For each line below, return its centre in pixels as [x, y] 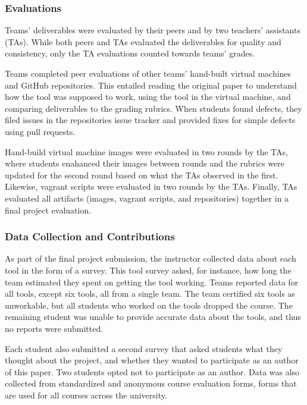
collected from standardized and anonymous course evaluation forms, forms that [151, 383]
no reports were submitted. [54, 328]
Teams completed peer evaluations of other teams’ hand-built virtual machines [148, 73]
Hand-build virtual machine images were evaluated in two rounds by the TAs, [146, 151]
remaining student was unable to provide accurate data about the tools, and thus [153, 317]
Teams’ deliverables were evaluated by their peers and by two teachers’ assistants [153, 30]
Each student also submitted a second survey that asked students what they [144, 348]
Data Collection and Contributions [90, 236]
